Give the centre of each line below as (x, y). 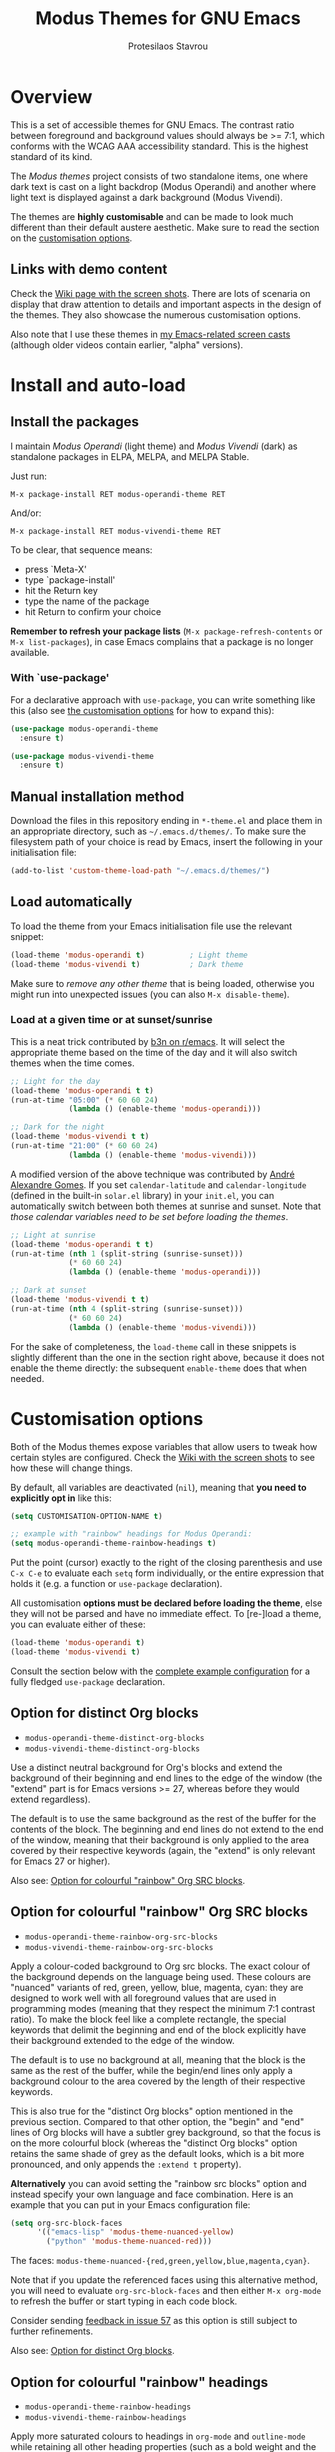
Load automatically (71, 902)
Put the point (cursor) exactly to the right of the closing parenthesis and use (166, 1563)
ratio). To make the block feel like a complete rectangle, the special (148, 2019)
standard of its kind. (51, 156)
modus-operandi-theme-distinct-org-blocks (114, 1738)
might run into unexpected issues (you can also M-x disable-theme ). (150, 994)
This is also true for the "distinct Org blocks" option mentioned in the (152, 2111)
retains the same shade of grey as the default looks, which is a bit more (157, 2153)
